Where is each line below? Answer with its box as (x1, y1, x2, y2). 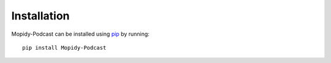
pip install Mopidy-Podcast (22, 44, 107, 51)
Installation (11, 9, 70, 22)
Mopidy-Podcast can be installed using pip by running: (11, 30, 150, 38)
